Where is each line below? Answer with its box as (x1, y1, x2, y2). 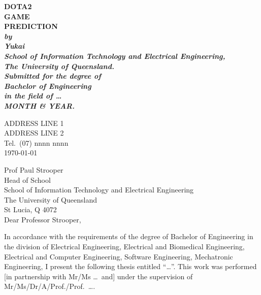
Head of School (4, 174, 51, 185)
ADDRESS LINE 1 (4, 117, 64, 128)
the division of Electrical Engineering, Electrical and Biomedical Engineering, (4, 241, 245, 252)
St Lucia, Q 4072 (4, 204, 57, 215)
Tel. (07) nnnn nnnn (4, 137, 69, 148)
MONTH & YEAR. (4, 100, 75, 111)
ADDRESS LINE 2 (4, 127, 64, 138)
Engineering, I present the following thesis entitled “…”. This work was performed (4, 261, 257, 272)
